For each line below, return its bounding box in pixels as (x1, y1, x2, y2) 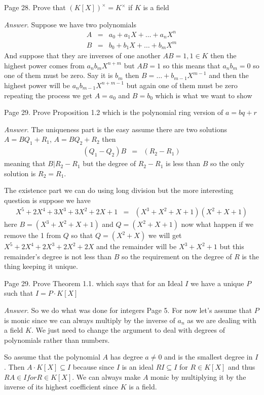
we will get (148, 230, 182, 241)
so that (71, 230, 93, 241)
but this (219, 241, 244, 252)
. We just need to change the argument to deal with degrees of (31, 325, 225, 335)
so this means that (163, 60, 220, 70)
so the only (210, 158, 245, 169)
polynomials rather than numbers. (4, 334, 110, 345)
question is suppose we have (4, 194, 91, 205)
